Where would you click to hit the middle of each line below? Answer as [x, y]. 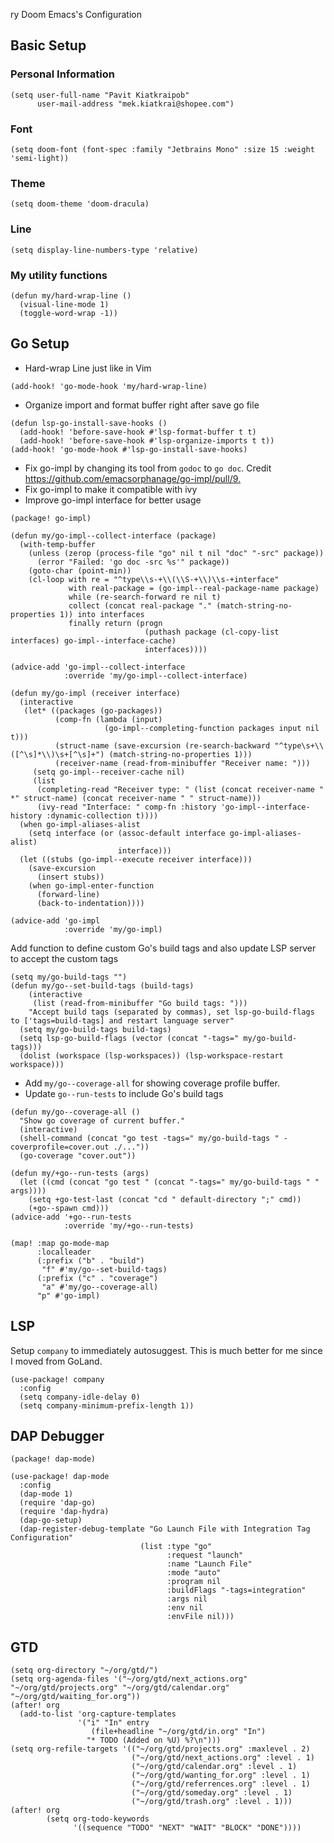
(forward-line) [68, 894]
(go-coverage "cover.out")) [78, 1155]
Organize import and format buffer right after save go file [142, 405]
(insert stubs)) [70, 877]
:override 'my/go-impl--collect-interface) [155, 675]
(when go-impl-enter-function [91, 885]
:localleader [64, 1252]
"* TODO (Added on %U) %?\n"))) [154, 1740]
